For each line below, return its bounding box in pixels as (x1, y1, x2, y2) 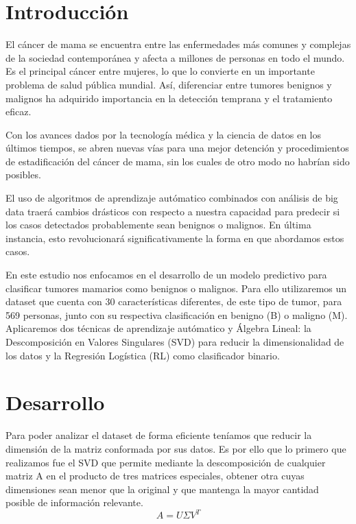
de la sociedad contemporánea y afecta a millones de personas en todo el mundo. (5, 50, 345, 64)
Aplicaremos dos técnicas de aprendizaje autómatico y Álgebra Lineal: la (5, 321, 311, 335)
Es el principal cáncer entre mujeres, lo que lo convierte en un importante (5, 64, 315, 78)
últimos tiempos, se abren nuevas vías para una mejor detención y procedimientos (5, 141, 349, 155)
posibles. (5, 167, 41, 182)
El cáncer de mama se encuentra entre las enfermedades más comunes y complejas (5, 37, 351, 51)
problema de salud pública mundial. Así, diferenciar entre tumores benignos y (5, 77, 332, 91)
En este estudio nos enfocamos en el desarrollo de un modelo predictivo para (5, 267, 327, 282)
